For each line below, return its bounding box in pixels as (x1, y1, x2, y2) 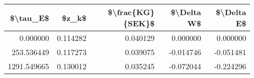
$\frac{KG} (108, 6, 155, 18)
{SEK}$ (123, 18, 155, 29)
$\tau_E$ (10, 12, 49, 23)
